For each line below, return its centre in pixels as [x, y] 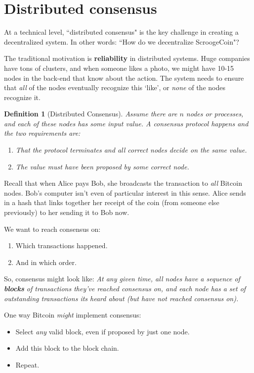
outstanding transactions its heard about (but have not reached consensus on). [121, 298]
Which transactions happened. [62, 245]
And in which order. [46, 262]
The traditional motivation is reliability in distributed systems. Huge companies [127, 58]
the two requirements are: [42, 133]
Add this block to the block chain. [67, 348]
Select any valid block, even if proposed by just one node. [103, 331]
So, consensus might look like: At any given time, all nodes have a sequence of [122, 279]
